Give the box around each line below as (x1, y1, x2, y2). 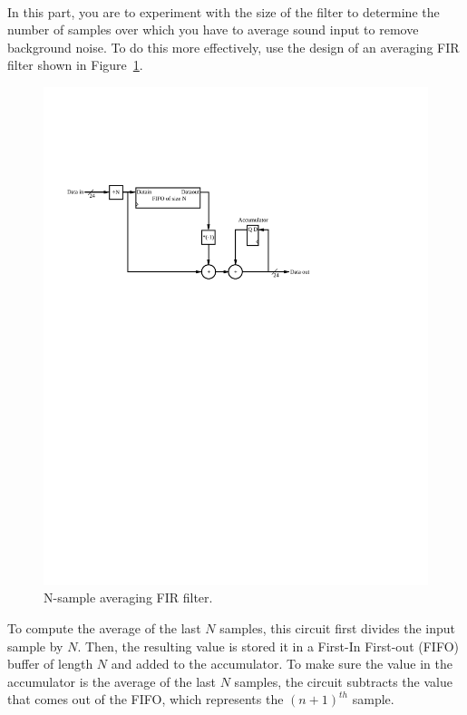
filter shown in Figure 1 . (7, 55, 143, 74)
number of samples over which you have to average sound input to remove (7, 20, 419, 39)
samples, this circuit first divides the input (219, 619, 456, 638)
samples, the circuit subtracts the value (234, 671, 452, 691)
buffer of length (7, 654, 93, 673)
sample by (7, 636, 63, 655)
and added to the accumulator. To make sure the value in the (111, 654, 452, 673)
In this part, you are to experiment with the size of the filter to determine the (7, 2, 440, 21)
